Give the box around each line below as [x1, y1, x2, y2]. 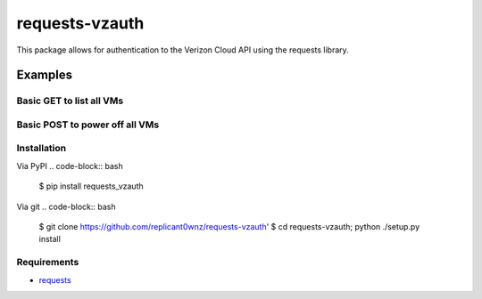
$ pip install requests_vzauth [38, 181, 144, 191]
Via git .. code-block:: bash [16, 201, 116, 212]
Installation [16, 142, 67, 155]
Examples [16, 68, 73, 83]
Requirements [16, 256, 79, 269]
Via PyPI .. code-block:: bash [16, 160, 124, 171]
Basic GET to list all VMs [16, 94, 124, 107]
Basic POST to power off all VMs [16, 118, 160, 131]
